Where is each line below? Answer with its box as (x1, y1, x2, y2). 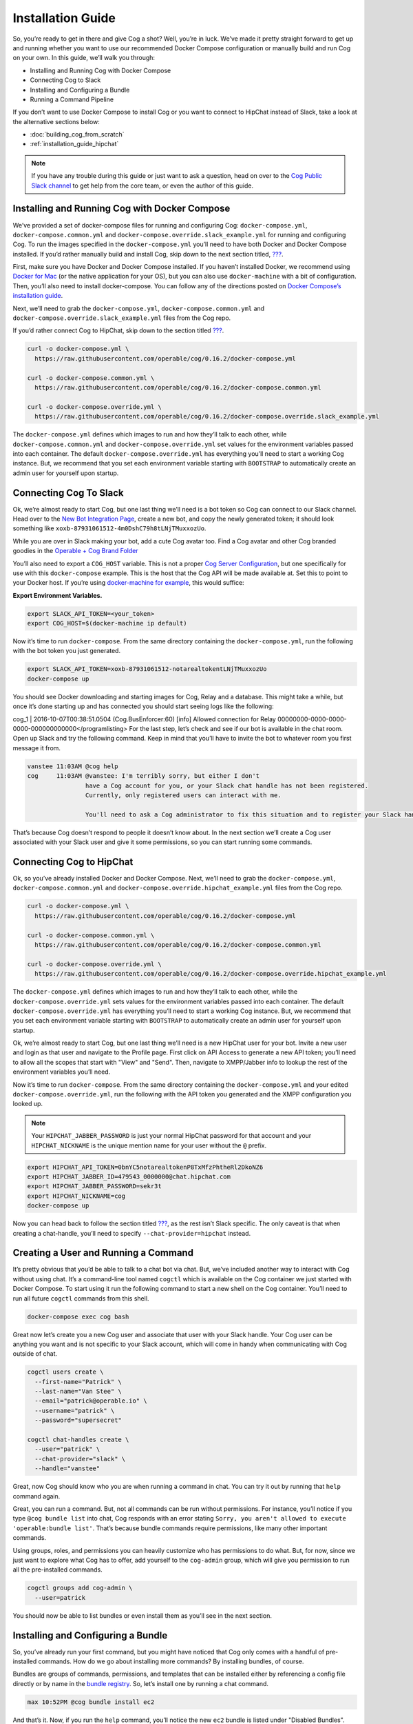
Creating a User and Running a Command (12, 1247, 194, 1259)
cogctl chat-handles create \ (27, 1436, 129, 1444)
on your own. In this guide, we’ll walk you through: (12, 54, 155, 62)
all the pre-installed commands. (12, 1565, 103, 1574)
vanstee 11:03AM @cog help (27, 762, 118, 770)
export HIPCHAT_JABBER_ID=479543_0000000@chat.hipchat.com (27, 1172, 231, 1181)
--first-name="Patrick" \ (34, 1378, 122, 1385)
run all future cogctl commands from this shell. (12, 1294, 149, 1303)
